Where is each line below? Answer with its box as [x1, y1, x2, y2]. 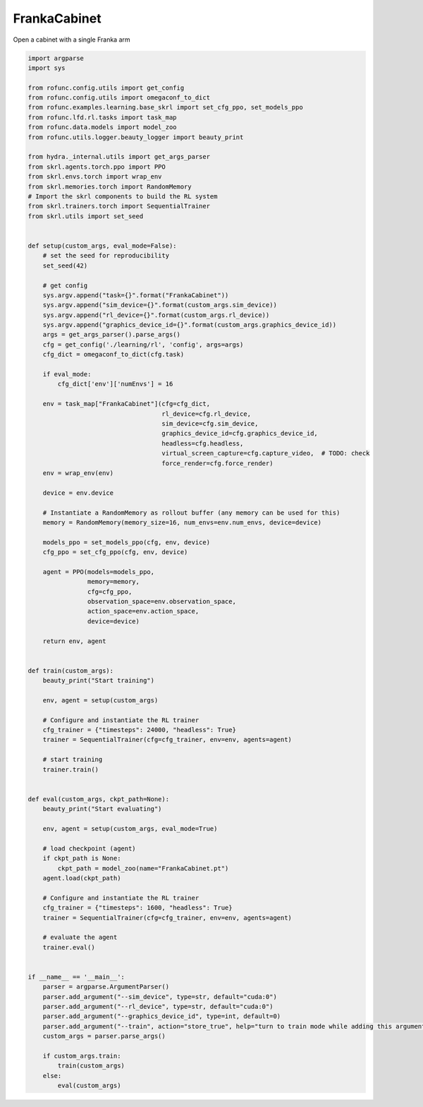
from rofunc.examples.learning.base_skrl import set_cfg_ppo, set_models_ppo [27, 103, 303, 112]
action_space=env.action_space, [87, 607, 200, 616]
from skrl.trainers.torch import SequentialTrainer [27, 202, 211, 210]
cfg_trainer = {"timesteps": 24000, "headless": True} [42, 726, 236, 734]
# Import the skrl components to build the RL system [27, 193, 218, 201]
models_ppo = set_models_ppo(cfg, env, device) [42, 538, 211, 546]
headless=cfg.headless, [161, 439, 244, 448]
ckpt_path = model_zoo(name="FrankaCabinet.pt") [57, 864, 229, 872]
